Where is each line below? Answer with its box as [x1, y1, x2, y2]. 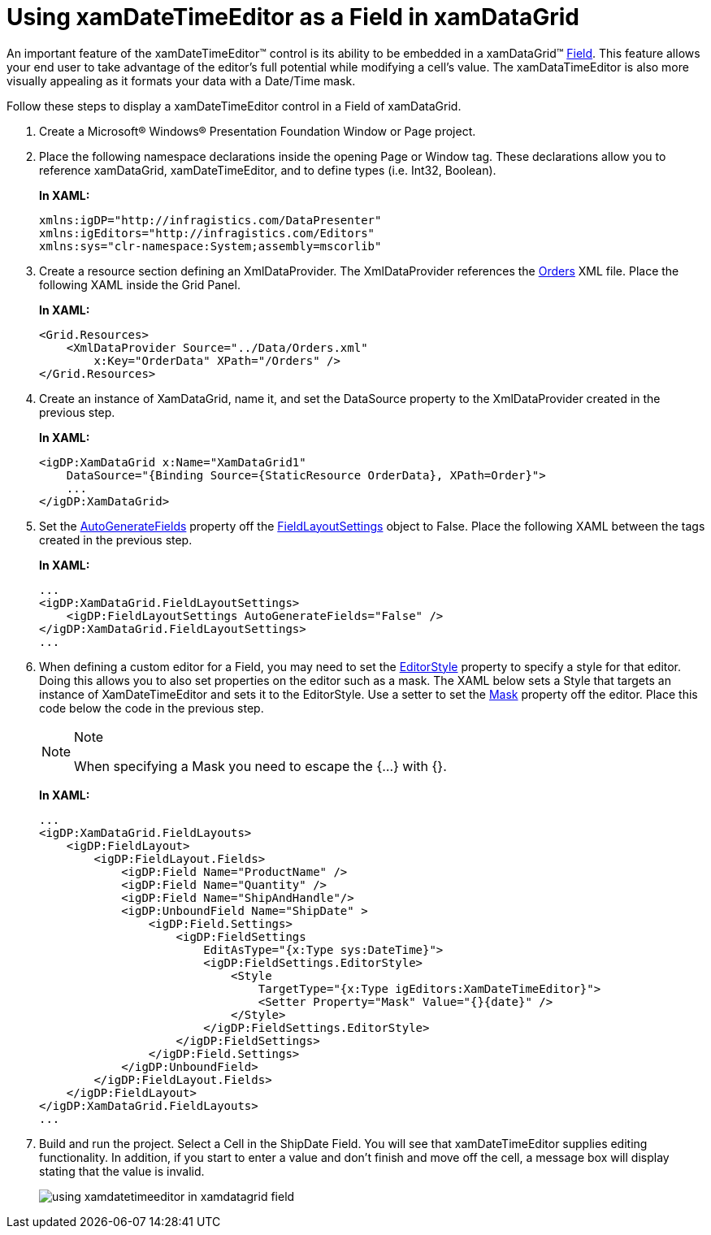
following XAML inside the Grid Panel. [39, 277, 241, 292]
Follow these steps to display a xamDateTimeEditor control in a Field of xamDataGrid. [7, 98, 462, 113]
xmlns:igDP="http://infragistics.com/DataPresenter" [39, 213, 382, 227]
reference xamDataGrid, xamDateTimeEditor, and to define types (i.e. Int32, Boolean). [39, 162, 496, 177]
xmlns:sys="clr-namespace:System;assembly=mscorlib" [39, 239, 382, 253]
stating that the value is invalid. [39, 1163, 205, 1178]
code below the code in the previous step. [39, 700, 264, 715]
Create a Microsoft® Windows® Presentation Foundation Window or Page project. [39, 123, 476, 138]
